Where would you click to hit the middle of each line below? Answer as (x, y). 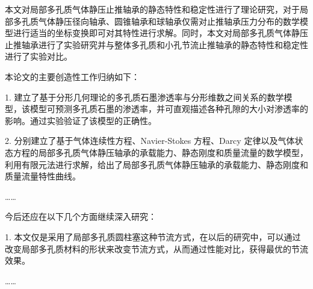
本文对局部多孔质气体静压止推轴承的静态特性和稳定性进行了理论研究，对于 (152, 9)
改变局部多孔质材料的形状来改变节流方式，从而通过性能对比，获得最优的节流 (156, 248)
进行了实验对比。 (39, 56)
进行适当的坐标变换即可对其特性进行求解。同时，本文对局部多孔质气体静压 (160, 33)
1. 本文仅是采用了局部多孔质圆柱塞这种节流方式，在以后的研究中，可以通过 (153, 236)
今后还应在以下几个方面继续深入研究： (81, 216)
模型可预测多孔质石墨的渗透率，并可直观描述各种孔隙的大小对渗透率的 (169, 109)
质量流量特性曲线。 (43, 176)
